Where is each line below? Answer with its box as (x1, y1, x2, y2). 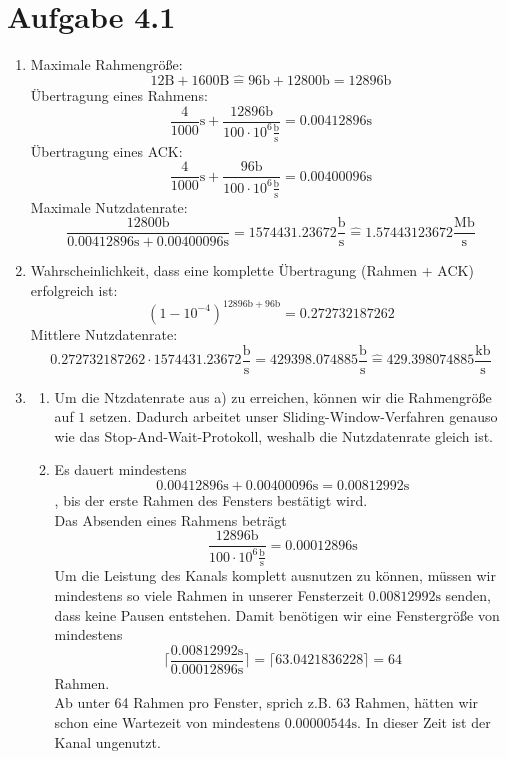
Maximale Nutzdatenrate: (30, 196, 188, 217)
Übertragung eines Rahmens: (30, 84, 208, 105)
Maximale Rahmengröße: (30, 54, 183, 75)
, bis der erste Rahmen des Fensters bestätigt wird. (54, 489, 368, 510)
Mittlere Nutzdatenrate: (30, 323, 178, 344)
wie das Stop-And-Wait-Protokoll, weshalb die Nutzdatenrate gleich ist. (54, 425, 494, 446)
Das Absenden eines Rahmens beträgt (54, 509, 287, 530)
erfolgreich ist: (30, 279, 118, 300)
